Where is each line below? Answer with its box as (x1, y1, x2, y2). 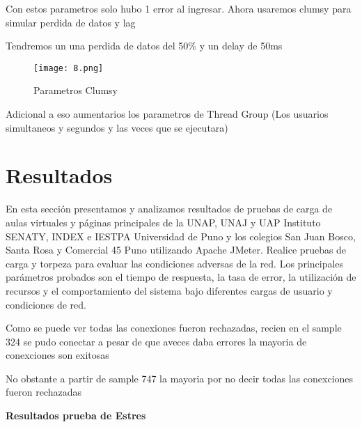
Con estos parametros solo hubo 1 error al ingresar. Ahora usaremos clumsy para (6, 1, 352, 15)
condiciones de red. (6, 297, 87, 311)
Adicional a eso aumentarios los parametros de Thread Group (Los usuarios (6, 107, 329, 121)
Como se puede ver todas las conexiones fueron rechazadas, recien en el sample (6, 320, 342, 335)
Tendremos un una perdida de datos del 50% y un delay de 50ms (6, 38, 283, 53)
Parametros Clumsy (33, 83, 118, 98)
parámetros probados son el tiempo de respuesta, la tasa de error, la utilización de (6, 270, 356, 284)
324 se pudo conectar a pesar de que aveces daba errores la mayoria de (6, 334, 307, 348)
